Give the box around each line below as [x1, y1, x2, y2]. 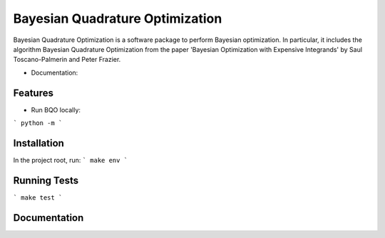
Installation [13, 137, 64, 149]
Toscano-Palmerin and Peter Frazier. [13, 55, 121, 64]
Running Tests [13, 174, 78, 186]
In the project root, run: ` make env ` [13, 156, 128, 164]
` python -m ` [13, 119, 63, 127]
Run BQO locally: [31, 105, 81, 114]
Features [13, 87, 53, 99]
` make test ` [13, 193, 63, 202]
